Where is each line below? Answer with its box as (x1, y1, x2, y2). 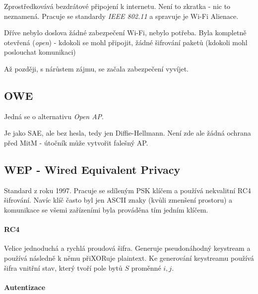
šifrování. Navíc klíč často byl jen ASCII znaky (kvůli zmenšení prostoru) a (4, 195, 233, 205)
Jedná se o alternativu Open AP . (4, 111, 104, 121)
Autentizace (4, 282, 46, 292)
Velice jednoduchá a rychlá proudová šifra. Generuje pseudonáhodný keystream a (4, 243, 251, 253)
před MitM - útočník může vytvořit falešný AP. (4, 137, 148, 147)
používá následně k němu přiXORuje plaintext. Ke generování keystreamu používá (4, 252, 254, 263)
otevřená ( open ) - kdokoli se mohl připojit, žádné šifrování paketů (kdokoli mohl (4, 37, 248, 47)
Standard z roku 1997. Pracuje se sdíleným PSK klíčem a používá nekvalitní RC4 (4, 185, 251, 195)
